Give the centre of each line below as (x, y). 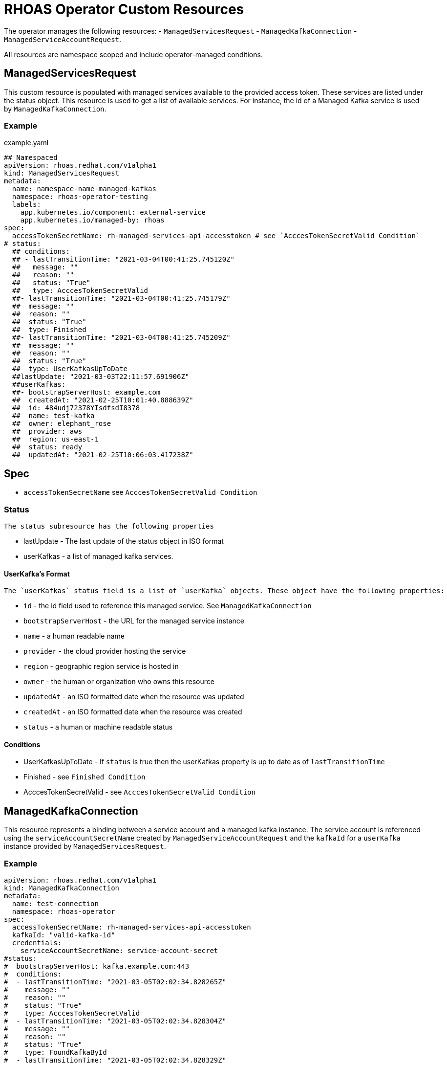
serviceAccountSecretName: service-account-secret (119, 950)
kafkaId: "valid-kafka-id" (64, 935)
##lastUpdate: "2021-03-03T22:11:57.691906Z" (101, 377)
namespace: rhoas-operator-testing (80, 197)
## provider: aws (47, 432)
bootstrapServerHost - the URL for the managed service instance (134, 621)
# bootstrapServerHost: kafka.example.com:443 (97, 966)
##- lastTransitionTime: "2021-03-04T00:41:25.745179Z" (121, 299)
